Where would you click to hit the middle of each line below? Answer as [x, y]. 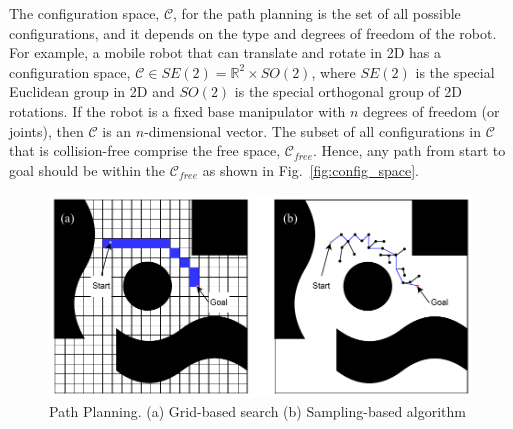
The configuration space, [84, 13]
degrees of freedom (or [431, 110]
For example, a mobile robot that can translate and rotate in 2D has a [225, 52]
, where [333, 71]
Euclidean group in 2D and [92, 91]
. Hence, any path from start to [409, 150]
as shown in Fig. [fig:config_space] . [311, 169]
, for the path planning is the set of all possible [317, 13]
